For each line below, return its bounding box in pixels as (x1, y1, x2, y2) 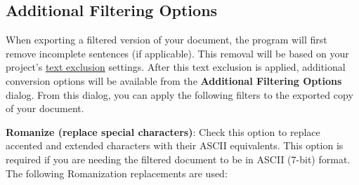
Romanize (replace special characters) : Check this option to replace (6, 124, 320, 139)
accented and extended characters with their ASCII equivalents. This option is (6, 138, 344, 153)
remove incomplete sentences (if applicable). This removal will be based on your (6, 46, 349, 60)
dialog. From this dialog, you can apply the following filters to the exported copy (6, 87, 353, 102)
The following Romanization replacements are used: (6, 165, 228, 180)
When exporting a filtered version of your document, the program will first (6, 32, 327, 47)
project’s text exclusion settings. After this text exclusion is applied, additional (6, 60, 346, 74)
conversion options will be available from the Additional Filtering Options (6, 73, 342, 88)
